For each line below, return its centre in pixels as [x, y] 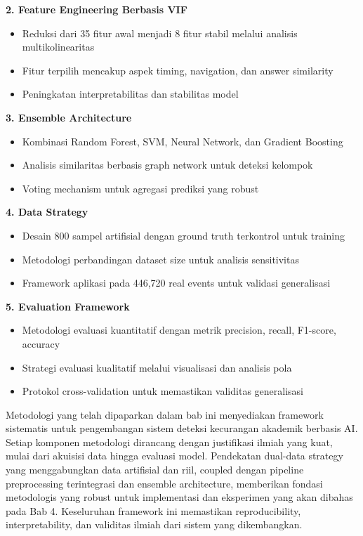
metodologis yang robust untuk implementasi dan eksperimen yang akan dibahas [179, 497]
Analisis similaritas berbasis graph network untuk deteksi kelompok [167, 165]
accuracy [41, 343]
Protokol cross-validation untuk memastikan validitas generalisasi [163, 391]
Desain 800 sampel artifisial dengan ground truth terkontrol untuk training [184, 235]
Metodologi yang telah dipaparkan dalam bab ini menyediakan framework [165, 414]
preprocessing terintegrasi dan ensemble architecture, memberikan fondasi [164, 483]
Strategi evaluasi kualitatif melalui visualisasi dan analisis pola [157, 367]
